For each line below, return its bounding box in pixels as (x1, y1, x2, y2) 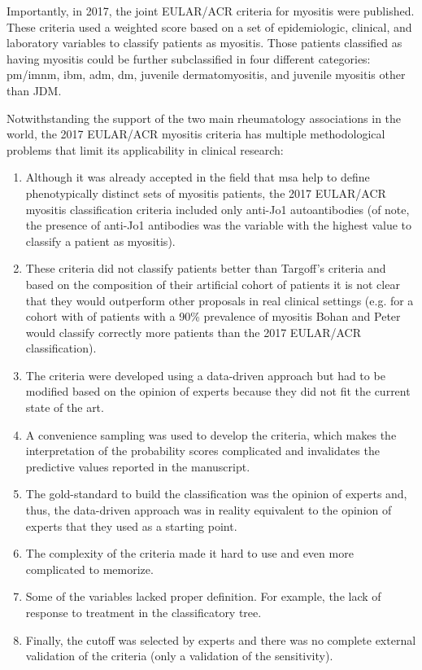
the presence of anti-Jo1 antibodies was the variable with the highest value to (25, 217, 412, 234)
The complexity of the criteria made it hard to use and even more (25, 545, 354, 562)
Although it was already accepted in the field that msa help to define (25, 169, 370, 186)
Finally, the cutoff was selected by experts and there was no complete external (25, 631, 416, 648)
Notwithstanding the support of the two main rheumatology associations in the (7, 109, 402, 126)
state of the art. (25, 399, 104, 416)
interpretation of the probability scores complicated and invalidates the (25, 442, 380, 459)
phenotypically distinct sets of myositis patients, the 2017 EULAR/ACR (25, 184, 386, 201)
